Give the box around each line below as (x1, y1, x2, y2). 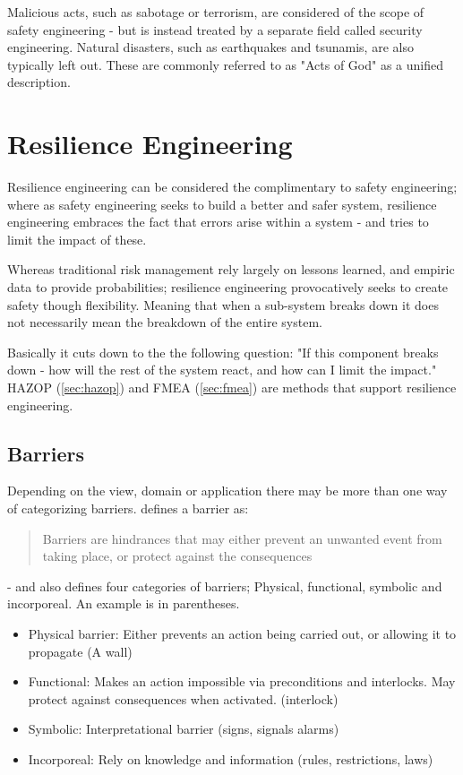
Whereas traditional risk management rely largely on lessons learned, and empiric (7, 260, 455, 279)
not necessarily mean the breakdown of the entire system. (7, 313, 322, 332)
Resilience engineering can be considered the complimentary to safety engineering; (7, 177, 458, 196)
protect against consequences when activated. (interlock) (28, 689, 339, 708)
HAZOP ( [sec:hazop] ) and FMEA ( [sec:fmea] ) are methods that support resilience (7, 378, 457, 397)
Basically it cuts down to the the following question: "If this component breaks (7, 342, 439, 361)
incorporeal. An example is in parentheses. (7, 594, 240, 613)
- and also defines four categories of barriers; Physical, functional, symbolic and (7, 576, 442, 595)
